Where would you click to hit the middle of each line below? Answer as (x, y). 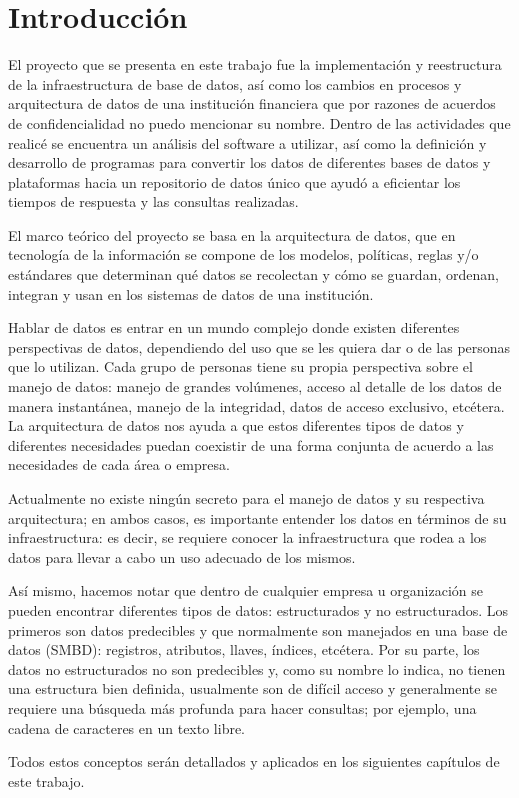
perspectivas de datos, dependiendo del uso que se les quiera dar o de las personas (259, 346)
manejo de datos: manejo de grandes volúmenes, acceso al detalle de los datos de (255, 386)
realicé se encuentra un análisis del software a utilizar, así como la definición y (247, 142)
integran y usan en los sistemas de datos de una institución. (191, 293)
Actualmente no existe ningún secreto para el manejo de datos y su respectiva (246, 498)
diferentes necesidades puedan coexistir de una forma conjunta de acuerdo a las (251, 444)
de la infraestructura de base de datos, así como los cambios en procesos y (235, 83)
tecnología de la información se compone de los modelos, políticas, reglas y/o (243, 254)
